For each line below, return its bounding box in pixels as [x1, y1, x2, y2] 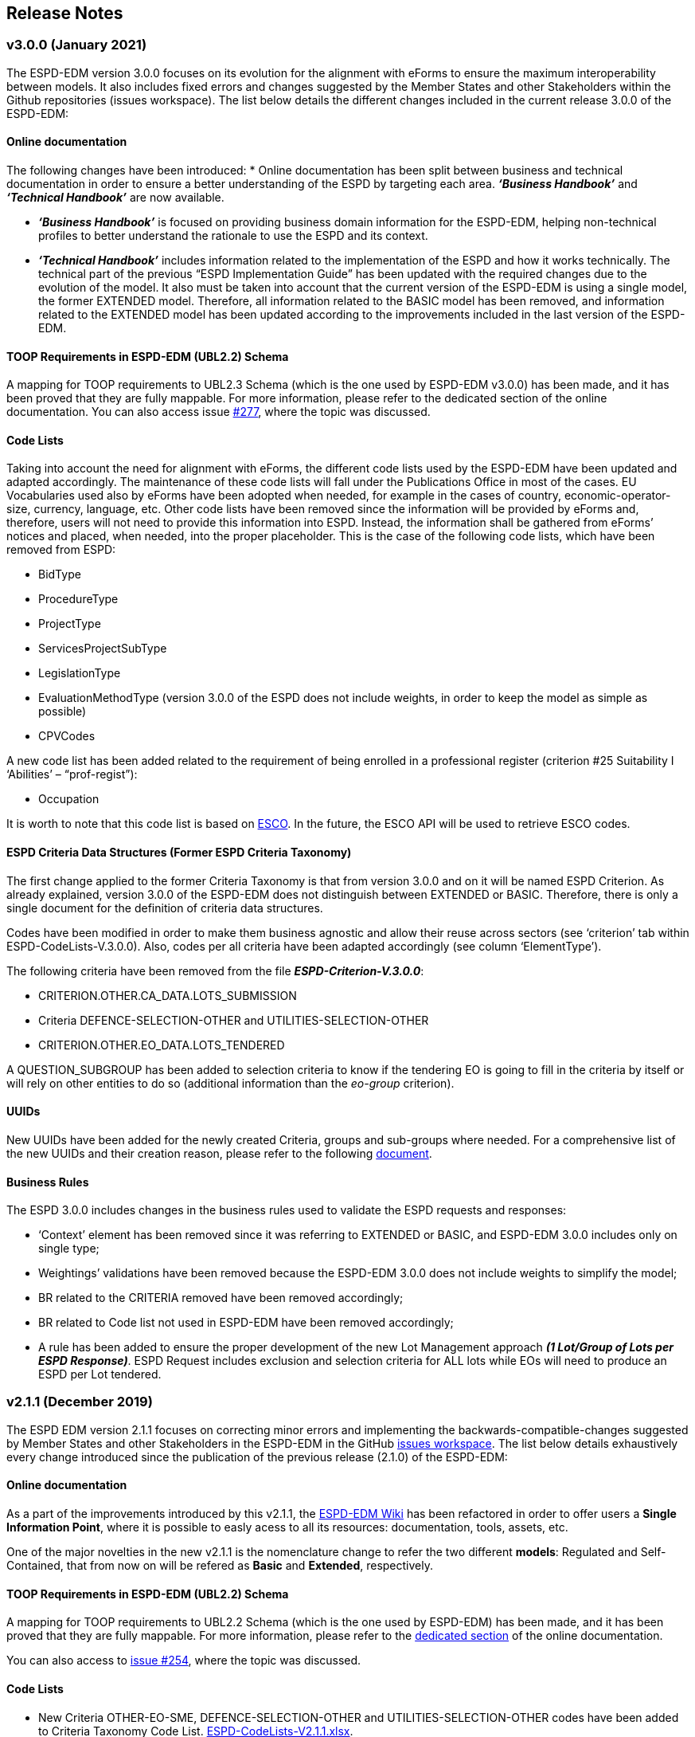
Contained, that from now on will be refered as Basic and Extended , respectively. [6, 1559, 433, 1573]
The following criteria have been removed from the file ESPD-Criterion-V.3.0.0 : [6, 963, 424, 978]
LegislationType [38, 666, 121, 680]
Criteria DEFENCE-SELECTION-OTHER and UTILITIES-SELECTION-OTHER [38, 1013, 429, 1027]
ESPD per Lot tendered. [38, 1367, 162, 1382]
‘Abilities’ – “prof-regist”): [6, 767, 138, 782]
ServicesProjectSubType [38, 641, 167, 656]
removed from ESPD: [6, 543, 116, 557]
